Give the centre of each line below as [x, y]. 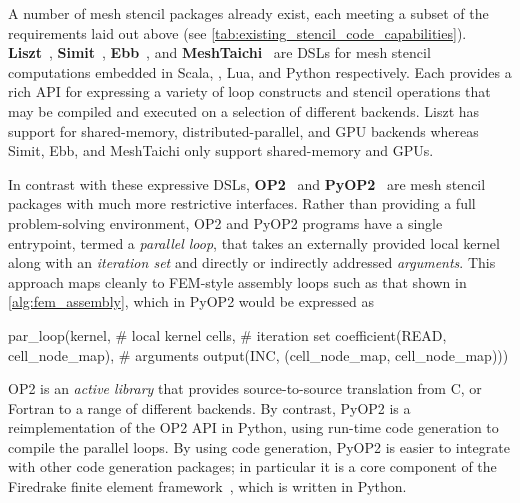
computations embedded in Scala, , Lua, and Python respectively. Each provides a [260, 71]
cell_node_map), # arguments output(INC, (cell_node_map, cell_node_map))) [258, 354]
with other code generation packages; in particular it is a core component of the [252, 466]
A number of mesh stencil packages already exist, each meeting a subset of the [248, 13]
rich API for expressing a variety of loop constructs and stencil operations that [249, 91]
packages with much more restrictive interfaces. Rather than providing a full [242, 203]
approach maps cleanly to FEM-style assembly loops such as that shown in [237, 281]
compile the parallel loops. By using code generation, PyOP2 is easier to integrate [259, 446]
